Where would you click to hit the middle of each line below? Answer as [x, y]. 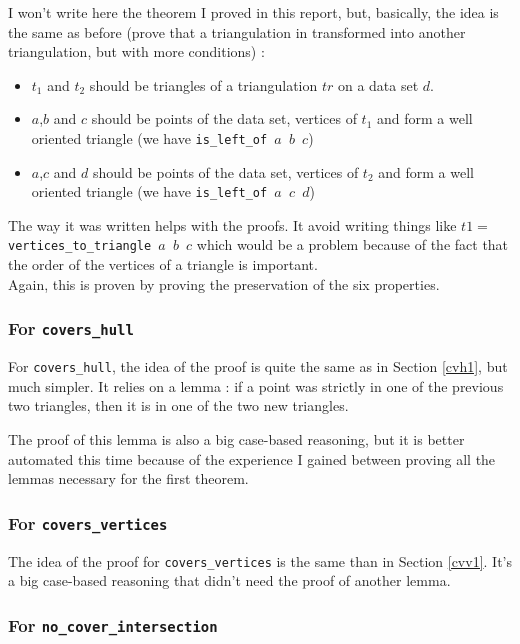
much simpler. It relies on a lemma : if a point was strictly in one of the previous [256, 385]
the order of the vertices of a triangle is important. [163, 264]
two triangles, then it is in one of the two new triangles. [178, 405]
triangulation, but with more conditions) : [136, 51]
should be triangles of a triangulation [203, 84]
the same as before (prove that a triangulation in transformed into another [237, 31]
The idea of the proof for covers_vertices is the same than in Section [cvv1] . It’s [260, 560]
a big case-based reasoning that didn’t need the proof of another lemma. [229, 580]
